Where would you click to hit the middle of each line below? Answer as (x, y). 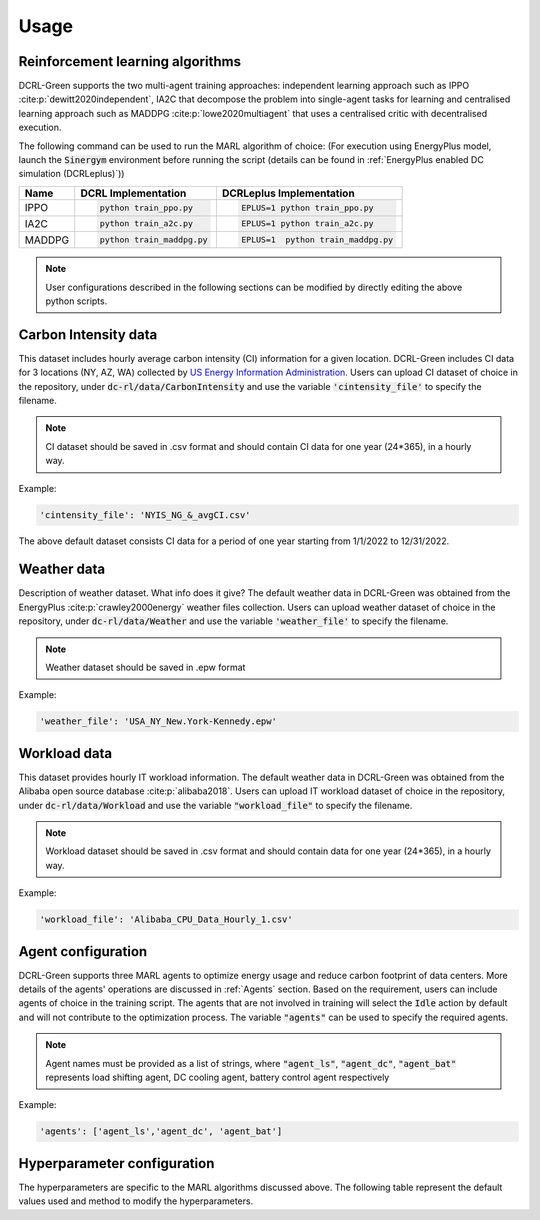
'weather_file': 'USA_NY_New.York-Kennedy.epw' (158, 721)
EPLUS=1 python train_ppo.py (307, 207)
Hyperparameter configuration (116, 1163)
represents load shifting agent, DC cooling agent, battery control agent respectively (217, 1077)
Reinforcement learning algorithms (130, 61)
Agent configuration (83, 951)
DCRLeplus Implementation (288, 193)
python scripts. (76, 301)
